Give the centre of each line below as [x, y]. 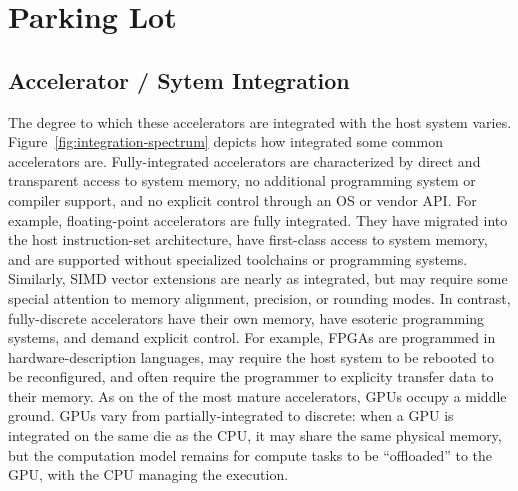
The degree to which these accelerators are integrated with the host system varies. [260, 121]
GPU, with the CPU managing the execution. [148, 474]
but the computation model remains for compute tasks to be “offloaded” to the [250, 454]
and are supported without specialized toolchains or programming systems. [238, 258]
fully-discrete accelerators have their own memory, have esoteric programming [246, 317]
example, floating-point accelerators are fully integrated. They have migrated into [258, 219]
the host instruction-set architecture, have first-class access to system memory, [248, 239]
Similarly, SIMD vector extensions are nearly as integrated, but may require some [258, 278]
